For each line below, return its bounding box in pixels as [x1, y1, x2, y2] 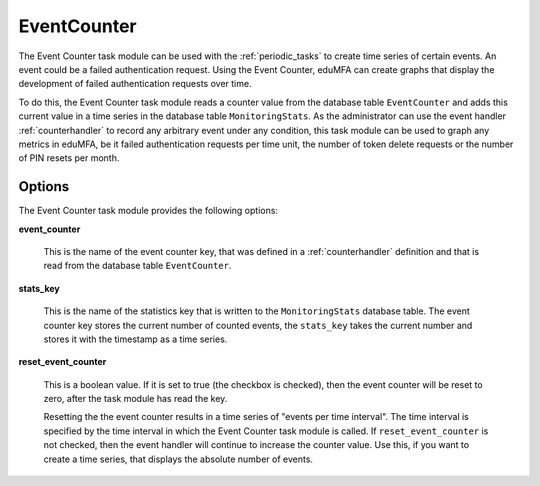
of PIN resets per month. [18, 152, 120, 164]
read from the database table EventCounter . [43, 260, 232, 272]
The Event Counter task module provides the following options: [18, 205, 279, 217]
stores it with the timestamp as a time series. [43, 333, 228, 345]
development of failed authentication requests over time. [18, 78, 252, 90]
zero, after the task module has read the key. [43, 393, 228, 405]
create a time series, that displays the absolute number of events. [43, 453, 314, 465]
